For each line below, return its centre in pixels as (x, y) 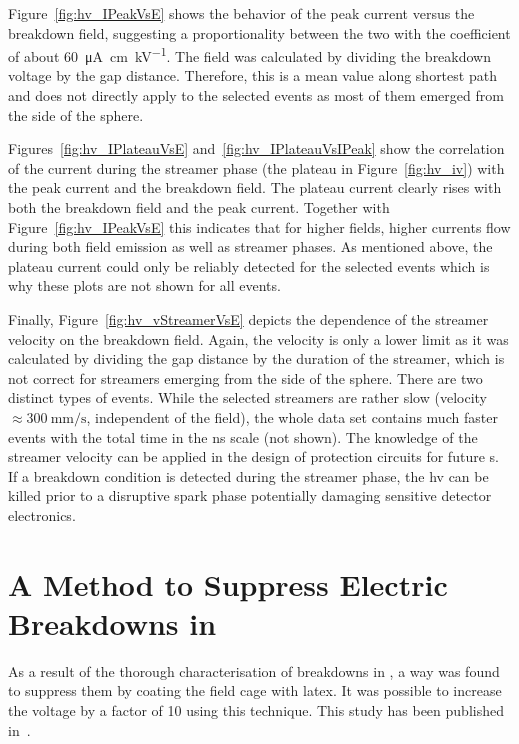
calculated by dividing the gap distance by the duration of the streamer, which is (256, 358)
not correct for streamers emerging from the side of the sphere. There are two (245, 377)
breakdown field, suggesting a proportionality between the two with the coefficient (259, 32)
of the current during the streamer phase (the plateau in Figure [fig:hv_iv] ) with (256, 167)
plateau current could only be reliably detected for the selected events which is (249, 265)
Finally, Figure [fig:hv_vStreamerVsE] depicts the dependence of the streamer (248, 318)
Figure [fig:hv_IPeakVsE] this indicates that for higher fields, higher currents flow (259, 226)
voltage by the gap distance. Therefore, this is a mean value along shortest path (252, 75)
